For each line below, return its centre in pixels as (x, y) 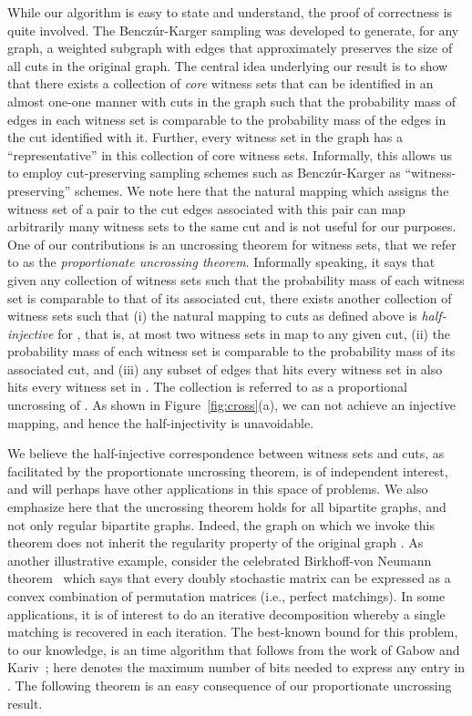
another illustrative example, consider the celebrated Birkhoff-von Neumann (220, 560)
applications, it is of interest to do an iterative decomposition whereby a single (226, 614)
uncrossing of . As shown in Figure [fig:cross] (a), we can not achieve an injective (231, 405)
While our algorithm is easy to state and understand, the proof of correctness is (230, 12)
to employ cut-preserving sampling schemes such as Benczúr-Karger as (204, 173)
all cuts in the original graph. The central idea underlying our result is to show (228, 65)
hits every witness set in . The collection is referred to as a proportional (207, 387)
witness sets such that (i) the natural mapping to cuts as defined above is (212, 316)
